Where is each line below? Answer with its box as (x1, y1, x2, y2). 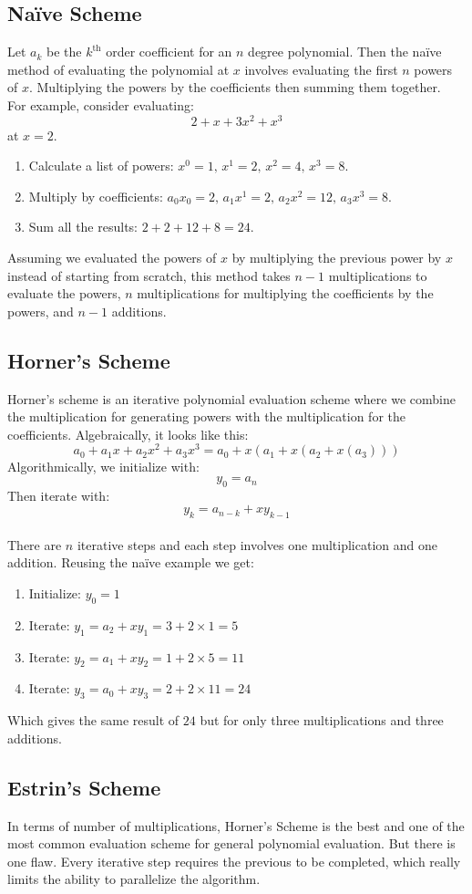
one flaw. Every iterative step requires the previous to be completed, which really (7, 851, 461, 870)
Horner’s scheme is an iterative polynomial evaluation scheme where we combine (7, 389, 456, 408)
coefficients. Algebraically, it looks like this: (7, 424, 249, 443)
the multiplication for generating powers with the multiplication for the (7, 407, 405, 426)
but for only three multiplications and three (200, 711, 444, 730)
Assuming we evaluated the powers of (7, 248, 217, 267)
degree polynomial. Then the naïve (248, 42, 442, 61)
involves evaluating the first (244, 59, 398, 78)
